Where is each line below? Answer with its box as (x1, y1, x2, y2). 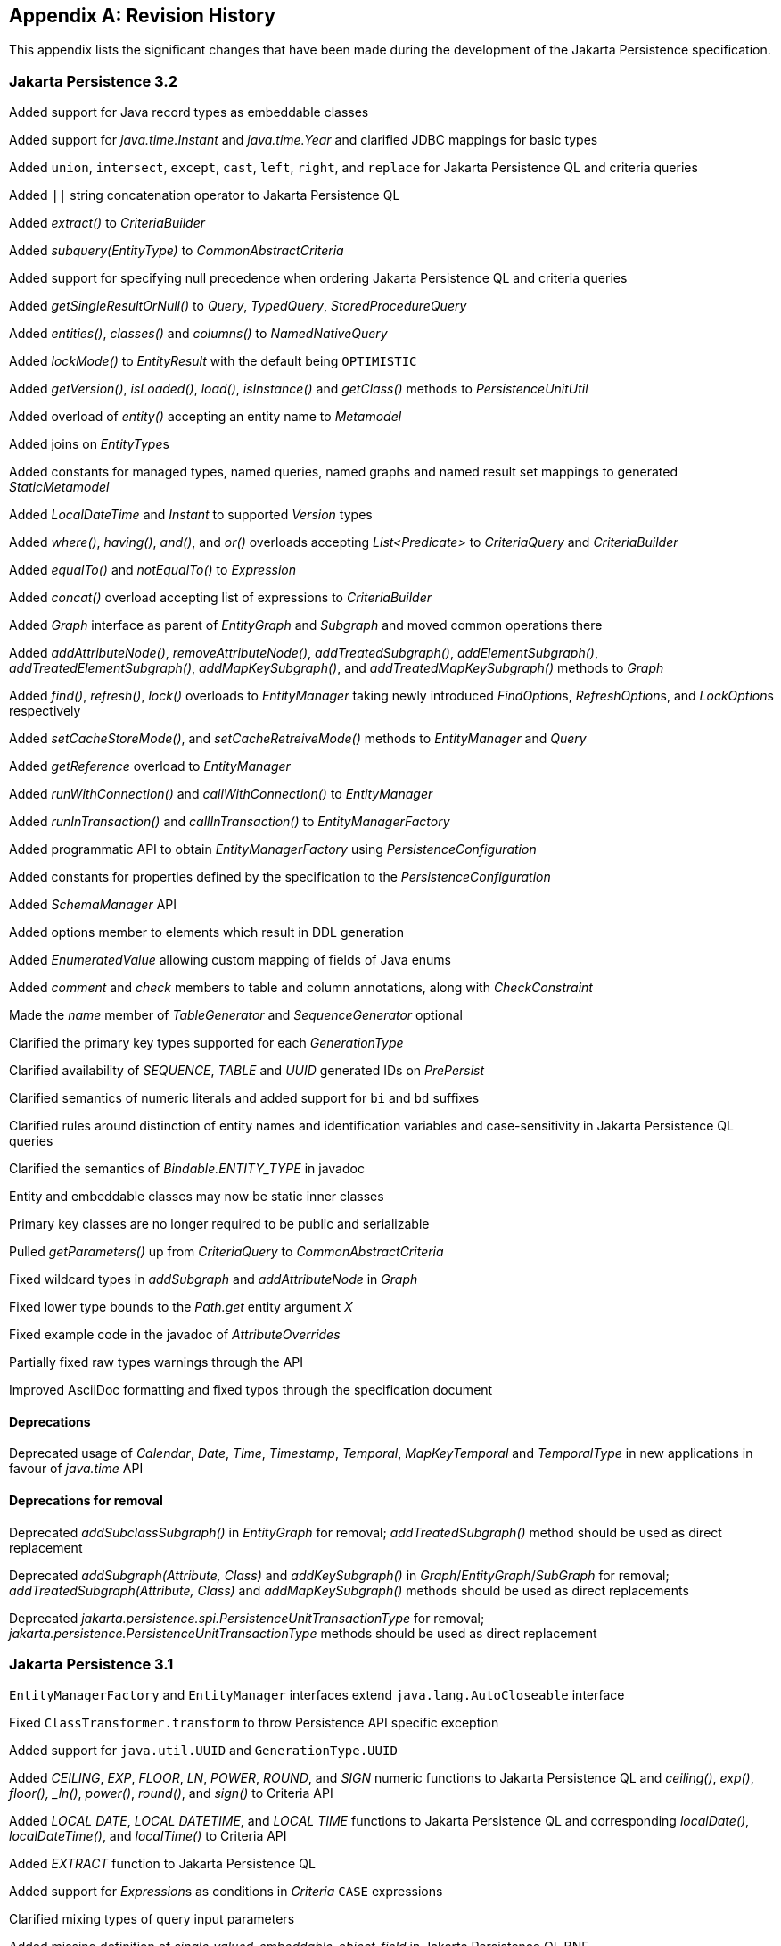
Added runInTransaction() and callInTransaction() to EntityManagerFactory (9, 814, 450, 830)
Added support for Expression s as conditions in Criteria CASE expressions (9, 1884, 443, 1900)
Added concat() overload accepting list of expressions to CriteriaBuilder (9, 590, 432, 606)
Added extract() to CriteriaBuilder (9, 215, 206, 231)
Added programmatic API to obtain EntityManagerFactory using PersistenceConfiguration (9, 841, 537, 857)
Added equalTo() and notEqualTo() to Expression (9, 562, 296, 578)
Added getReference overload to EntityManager (9, 758, 291, 774)
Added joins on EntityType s (9, 436, 169, 452)
